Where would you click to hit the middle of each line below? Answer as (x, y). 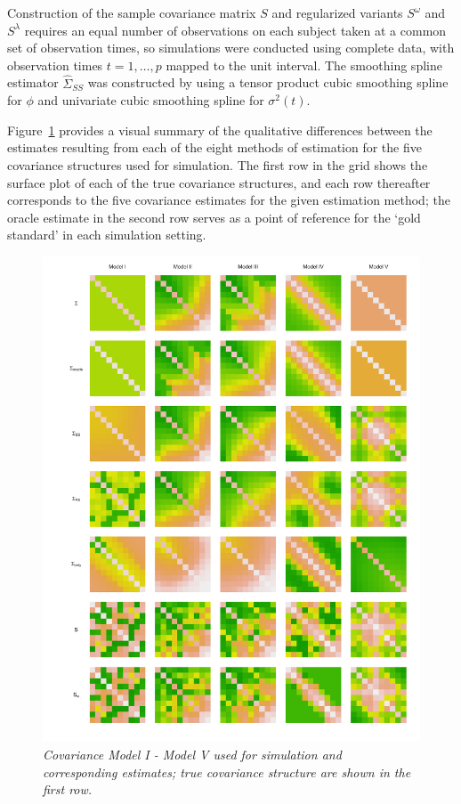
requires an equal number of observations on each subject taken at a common (235, 30)
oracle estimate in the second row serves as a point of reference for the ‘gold (214, 217)
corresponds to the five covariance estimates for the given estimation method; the (229, 200)
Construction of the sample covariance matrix (132, 12)
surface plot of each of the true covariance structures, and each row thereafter (219, 182)
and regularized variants (337, 12)
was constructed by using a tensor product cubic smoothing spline (268, 82)
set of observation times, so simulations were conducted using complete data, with (231, 48)
